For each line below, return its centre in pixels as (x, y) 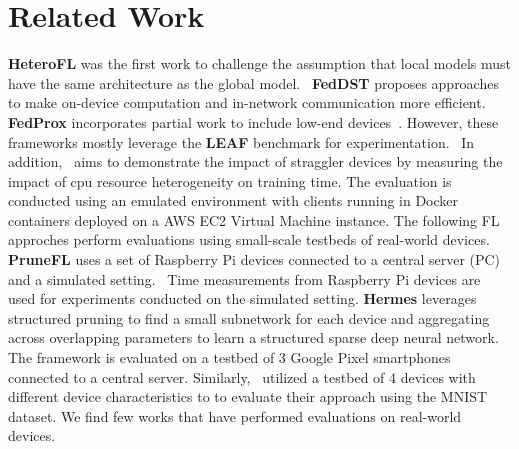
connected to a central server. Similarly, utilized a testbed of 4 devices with (242, 376)
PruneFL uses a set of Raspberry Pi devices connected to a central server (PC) (254, 259)
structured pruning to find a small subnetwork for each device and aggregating (249, 317)
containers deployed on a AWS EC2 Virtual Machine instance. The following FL (254, 219)
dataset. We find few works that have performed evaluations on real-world (235, 415)
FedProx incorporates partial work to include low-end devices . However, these (253, 121)
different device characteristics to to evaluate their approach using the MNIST (248, 396)
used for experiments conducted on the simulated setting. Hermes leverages (242, 298)
